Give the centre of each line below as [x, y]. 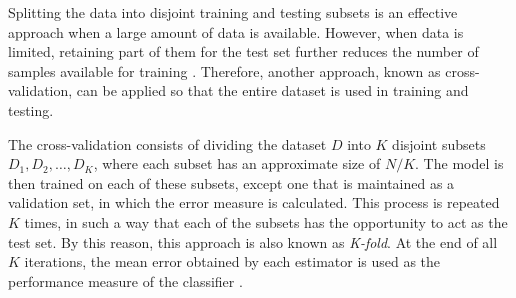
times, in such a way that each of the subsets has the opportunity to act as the [266, 221]
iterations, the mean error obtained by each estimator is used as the [232, 261]
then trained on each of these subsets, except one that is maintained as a [231, 182]
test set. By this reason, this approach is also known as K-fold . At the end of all [253, 241]
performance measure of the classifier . [125, 280]
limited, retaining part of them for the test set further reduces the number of [243, 51]
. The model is [459, 163]
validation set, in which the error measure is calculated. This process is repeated [254, 202]
